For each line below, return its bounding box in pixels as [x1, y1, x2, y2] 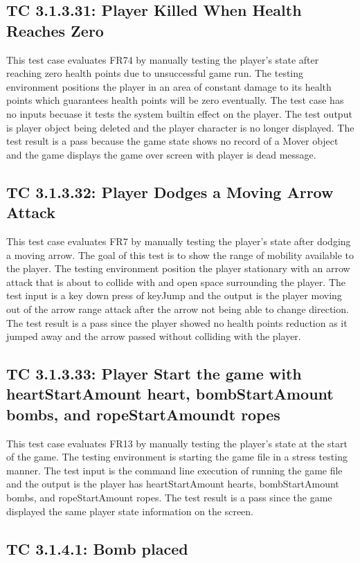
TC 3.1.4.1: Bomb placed [6, 537, 188, 559]
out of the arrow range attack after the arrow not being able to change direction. [6, 301, 349, 316]
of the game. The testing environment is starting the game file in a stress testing [6, 449, 348, 464]
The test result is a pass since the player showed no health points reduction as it [6, 315, 348, 330]
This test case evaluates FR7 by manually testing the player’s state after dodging [6, 233, 351, 248]
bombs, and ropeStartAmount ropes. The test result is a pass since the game [6, 490, 332, 505]
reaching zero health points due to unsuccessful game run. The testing [6, 66, 304, 80]
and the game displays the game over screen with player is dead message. [6, 147, 316, 161]
